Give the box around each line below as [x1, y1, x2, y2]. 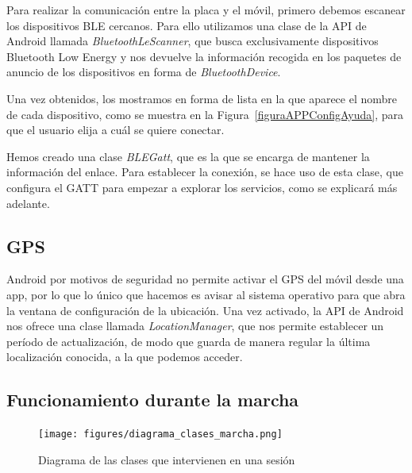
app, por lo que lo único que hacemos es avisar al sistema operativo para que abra [6, 286, 406, 302]
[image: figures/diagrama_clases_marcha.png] [38, 429, 283, 440]
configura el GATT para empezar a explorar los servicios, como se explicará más [6, 179, 398, 195]
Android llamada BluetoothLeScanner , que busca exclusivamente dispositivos [6, 33, 379, 49]
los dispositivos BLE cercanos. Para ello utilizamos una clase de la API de [6, 17, 367, 33]
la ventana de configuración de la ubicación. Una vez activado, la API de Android [6, 302, 404, 318]
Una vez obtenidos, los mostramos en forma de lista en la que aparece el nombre [6, 90, 398, 106]
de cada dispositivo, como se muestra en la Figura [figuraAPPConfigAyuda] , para [6, 106, 404, 122]
